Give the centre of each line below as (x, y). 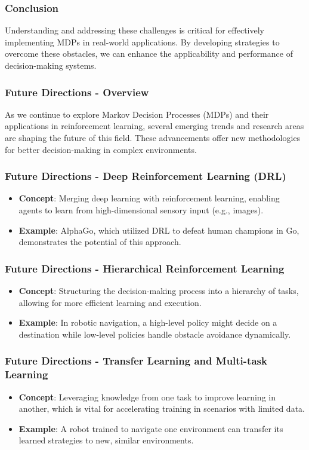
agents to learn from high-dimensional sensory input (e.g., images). (141, 210)
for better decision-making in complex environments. (101, 149)
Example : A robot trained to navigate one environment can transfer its (151, 428)
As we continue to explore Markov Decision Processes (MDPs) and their (137, 114)
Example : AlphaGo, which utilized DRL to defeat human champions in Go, (159, 230)
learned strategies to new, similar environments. (106, 440)
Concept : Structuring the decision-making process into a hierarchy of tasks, (159, 290)
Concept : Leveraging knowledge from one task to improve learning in (147, 397)
